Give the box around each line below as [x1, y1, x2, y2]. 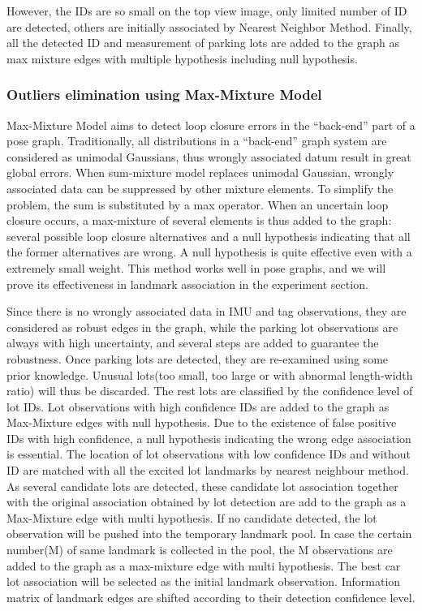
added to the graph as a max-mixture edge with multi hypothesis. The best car [6, 557, 401, 574]
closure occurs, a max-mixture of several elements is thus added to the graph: [6, 212, 392, 229]
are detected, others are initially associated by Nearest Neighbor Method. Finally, [6, 18, 412, 35]
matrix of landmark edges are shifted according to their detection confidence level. [6, 588, 416, 605]
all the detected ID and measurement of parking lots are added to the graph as [6, 34, 399, 51]
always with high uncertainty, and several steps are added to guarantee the [6, 334, 379, 351]
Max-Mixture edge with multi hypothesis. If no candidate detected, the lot [6, 509, 377, 526]
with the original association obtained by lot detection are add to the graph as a [6, 493, 407, 510]
